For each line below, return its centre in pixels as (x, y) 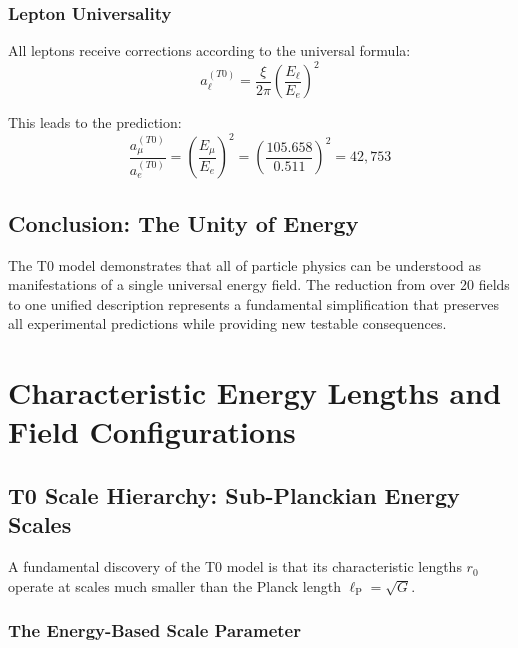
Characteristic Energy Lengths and (255, 392)
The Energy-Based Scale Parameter (154, 630)
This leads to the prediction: (95, 122)
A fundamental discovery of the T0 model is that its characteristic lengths (235, 566)
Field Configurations (152, 431)
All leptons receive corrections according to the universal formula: (209, 50)
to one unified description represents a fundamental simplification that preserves (254, 303)
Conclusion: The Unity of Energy (183, 222)
